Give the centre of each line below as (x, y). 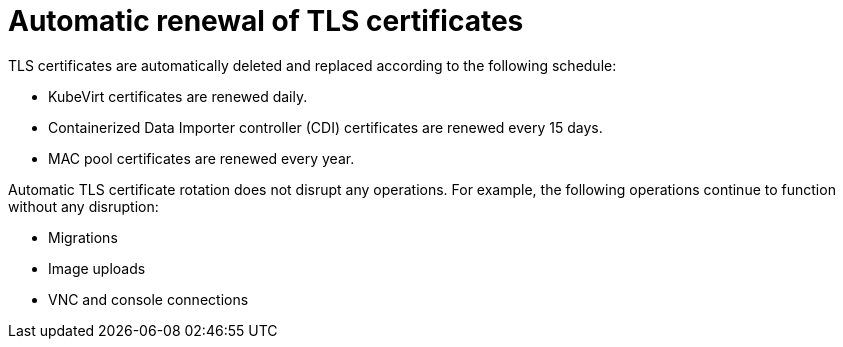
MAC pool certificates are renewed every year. (201, 158)
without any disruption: (83, 206)
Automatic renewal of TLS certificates (266, 21)
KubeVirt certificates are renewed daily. (178, 96)
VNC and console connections (148, 299)
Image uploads (97, 268)
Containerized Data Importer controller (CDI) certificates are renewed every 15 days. (325, 127)
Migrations (83, 237)
